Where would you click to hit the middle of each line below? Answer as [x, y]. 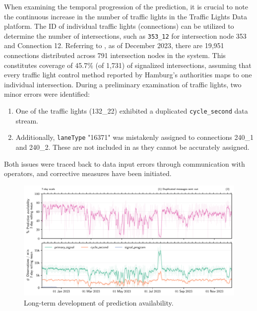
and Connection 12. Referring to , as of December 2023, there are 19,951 [114, 45]
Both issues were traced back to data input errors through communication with [125, 163]
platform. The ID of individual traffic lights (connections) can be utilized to [119, 26]
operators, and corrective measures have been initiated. [88, 173]
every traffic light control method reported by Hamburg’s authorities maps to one [128, 75]
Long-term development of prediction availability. [99, 302]
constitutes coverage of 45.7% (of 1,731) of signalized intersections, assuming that [128, 65]
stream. [27, 120]
